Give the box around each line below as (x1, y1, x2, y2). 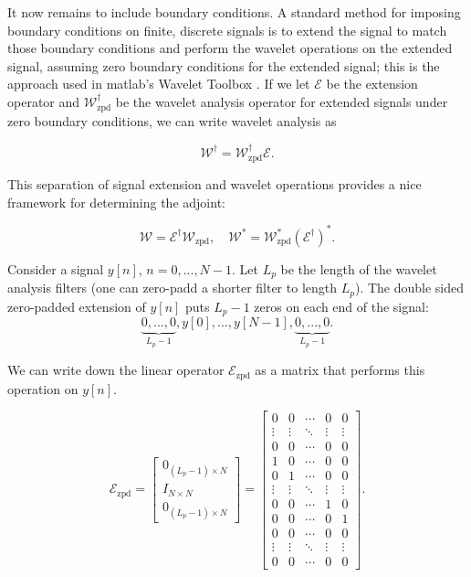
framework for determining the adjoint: (7, 192, 225, 211)
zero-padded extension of (7, 296, 146, 315)
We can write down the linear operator (7, 360, 225, 379)
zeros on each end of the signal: (254, 296, 429, 315)
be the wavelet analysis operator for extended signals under (115, 91, 448, 111)
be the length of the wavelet (280, 259, 437, 278)
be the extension (326, 74, 418, 93)
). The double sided (354, 278, 465, 297)
